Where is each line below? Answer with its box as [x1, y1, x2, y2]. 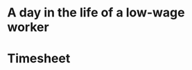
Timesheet [7, 51, 71, 67]
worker [7, 19, 50, 35]
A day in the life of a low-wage [7, 5, 185, 21]
